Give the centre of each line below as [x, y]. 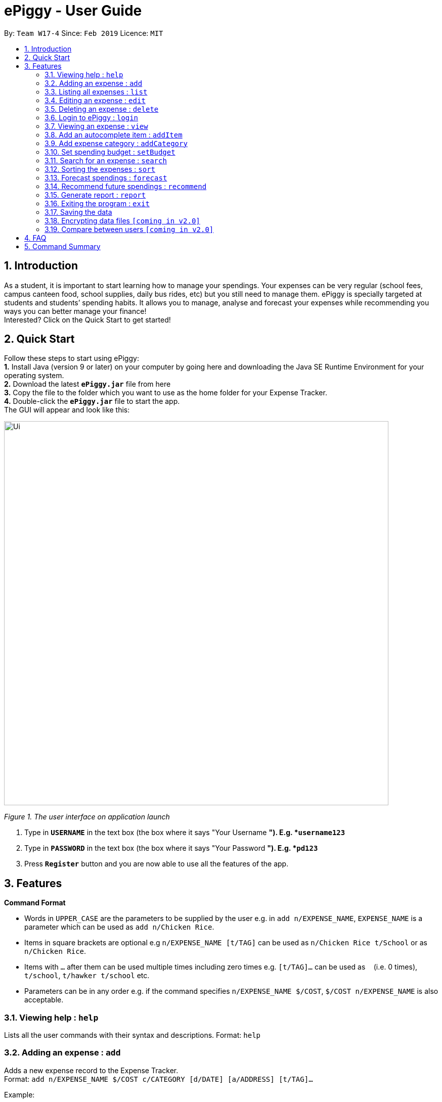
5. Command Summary [62, 246]
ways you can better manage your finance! [75, 311]
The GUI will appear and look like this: [67, 410]
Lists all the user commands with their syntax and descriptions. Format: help [132, 1035]
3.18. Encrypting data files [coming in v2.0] [122, 220]
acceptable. [44, 1000]
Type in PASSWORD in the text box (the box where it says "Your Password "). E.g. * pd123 [171, 848]
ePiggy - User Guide [73, 11]
